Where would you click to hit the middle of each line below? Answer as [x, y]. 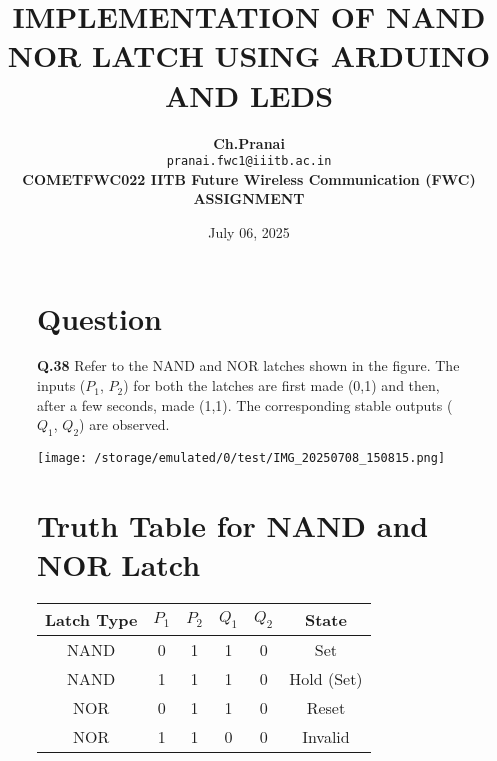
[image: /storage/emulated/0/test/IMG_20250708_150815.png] [241, 458]
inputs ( [61, 385]
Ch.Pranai [249, 142]
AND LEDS [249, 94]
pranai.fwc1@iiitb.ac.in [249, 161]
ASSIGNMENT [249, 198]
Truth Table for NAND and [233, 524]
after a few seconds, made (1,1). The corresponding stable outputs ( [245, 404]
